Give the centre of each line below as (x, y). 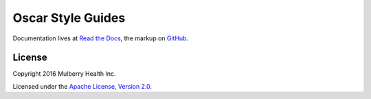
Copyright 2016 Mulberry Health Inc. (64, 74)
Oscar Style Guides (69, 18)
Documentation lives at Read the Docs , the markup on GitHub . (101, 38)
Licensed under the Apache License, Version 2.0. (82, 86)
